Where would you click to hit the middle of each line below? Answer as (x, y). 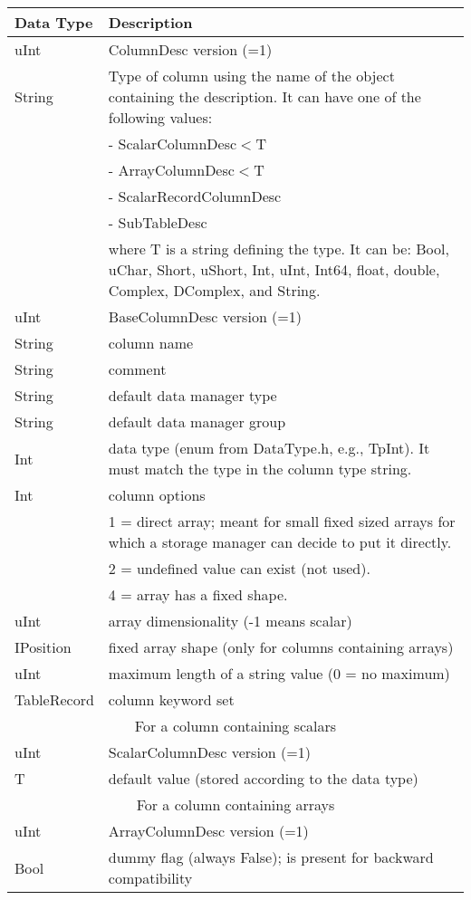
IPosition (43, 647)
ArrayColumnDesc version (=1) (208, 831)
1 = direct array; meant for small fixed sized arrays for (282, 521)
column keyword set (171, 699)
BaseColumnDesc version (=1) (205, 316)
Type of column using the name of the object (251, 76)
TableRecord (54, 699)
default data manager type (192, 395)
